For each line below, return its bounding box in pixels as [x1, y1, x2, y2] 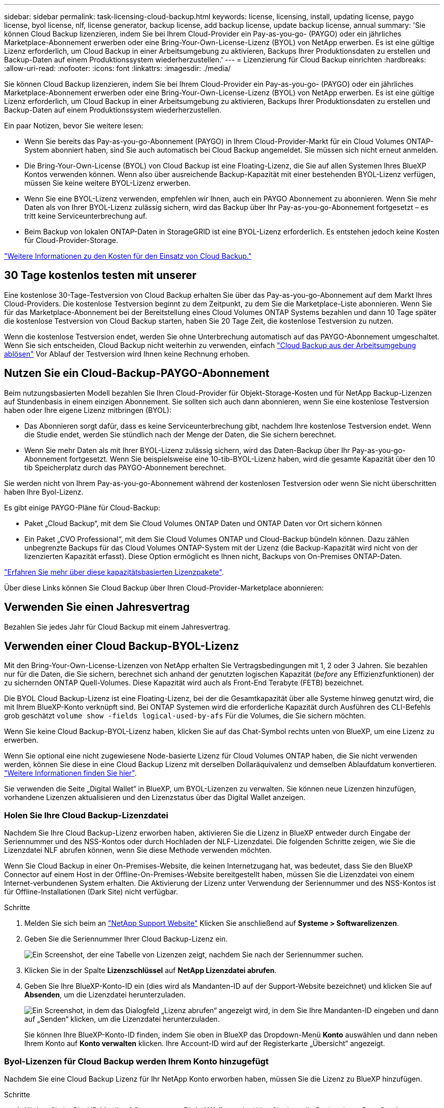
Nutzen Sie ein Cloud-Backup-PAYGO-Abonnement [4, 367, 270, 380]
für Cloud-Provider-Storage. [24, 236, 118, 245]
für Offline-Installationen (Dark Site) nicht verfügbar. [4, 887, 178, 896]
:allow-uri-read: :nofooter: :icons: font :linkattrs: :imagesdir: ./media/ [4, 64, 231, 73]
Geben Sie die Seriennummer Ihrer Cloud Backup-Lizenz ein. [24, 934, 228, 944]
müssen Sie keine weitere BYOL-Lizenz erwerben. [24, 179, 191, 187]
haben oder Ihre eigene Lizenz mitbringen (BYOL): [4, 405, 172, 414]
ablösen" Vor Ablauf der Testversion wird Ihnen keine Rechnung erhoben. [4, 349, 250, 358]
